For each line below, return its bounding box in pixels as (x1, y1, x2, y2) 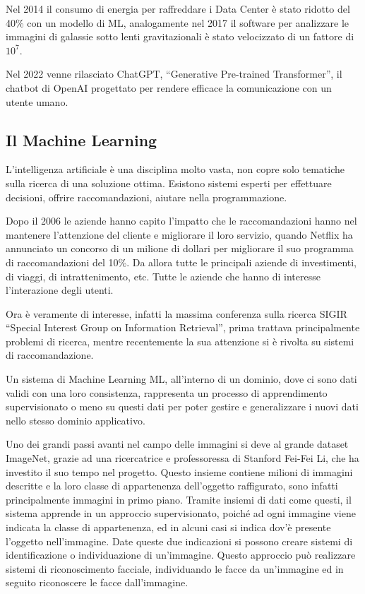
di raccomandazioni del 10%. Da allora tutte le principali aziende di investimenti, (6, 254, 357, 269)
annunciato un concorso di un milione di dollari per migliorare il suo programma (6, 241, 354, 256)
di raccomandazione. (6, 348, 94, 362)
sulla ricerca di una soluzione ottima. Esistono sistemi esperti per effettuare (6, 175, 332, 190)
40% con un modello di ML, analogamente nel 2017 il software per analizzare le (6, 15, 349, 30)
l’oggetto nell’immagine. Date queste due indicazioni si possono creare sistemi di (6, 533, 353, 548)
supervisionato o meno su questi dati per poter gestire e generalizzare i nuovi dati (6, 399, 359, 414)
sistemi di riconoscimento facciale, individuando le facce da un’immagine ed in (6, 561, 344, 576)
